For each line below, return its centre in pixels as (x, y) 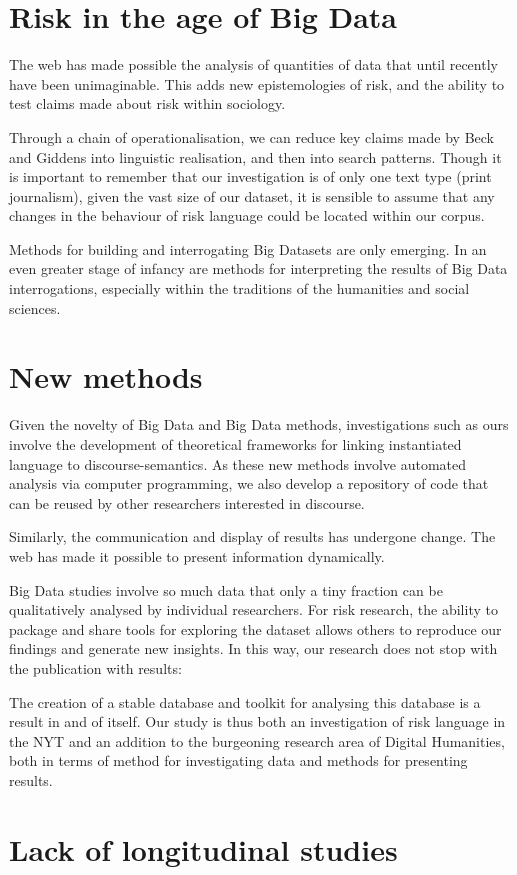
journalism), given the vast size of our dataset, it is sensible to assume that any (252, 195)
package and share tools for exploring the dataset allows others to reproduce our (255, 628)
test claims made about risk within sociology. (147, 103)
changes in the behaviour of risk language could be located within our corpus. (247, 215)
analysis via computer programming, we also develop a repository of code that (249, 483)
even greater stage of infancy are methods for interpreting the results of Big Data (258, 268)
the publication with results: (95, 667)
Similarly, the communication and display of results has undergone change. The (252, 536)
